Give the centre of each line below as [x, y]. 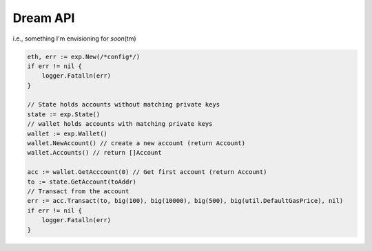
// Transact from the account [78, 192]
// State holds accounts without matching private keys [124, 105]
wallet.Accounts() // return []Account [94, 153]
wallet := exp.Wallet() [68, 133]
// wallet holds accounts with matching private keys [120, 124]
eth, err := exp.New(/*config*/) [84, 56]
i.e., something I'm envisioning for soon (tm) [75, 39]
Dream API [44, 18]
